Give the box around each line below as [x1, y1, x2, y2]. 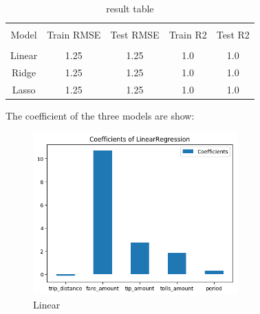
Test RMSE [110, 27, 160, 42]
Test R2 [216, 27, 250, 42]
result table [106, 1, 154, 15]
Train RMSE [47, 27, 101, 42]
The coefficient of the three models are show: [6, 108, 195, 122]
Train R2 [169, 27, 207, 42]
